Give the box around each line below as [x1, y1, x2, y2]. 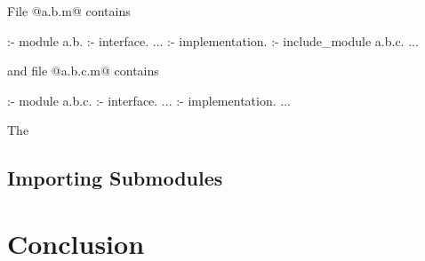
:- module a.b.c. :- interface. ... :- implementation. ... [7, 91, 291, 109]
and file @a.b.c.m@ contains [7, 61, 159, 80]
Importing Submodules [7, 164, 223, 192]
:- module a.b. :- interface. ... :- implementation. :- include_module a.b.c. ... [7, 31, 419, 50]
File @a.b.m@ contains [7, 2, 131, 20]
